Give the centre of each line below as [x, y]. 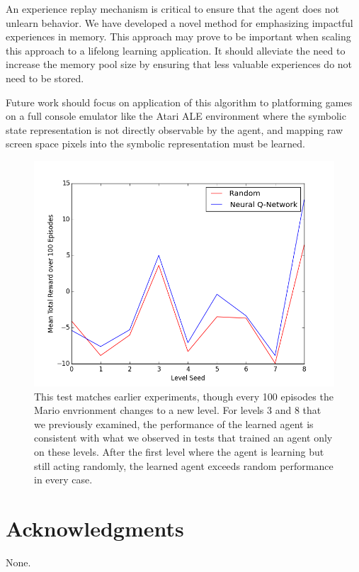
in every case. [63, 480]
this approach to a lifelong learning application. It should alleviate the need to [176, 50]
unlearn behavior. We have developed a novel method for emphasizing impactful [179, 22]
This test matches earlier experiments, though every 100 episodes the [184, 396]
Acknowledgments [95, 528]
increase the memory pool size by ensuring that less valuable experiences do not [179, 64]
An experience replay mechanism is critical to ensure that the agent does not [172, 9]
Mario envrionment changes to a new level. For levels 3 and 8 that [178, 410]
